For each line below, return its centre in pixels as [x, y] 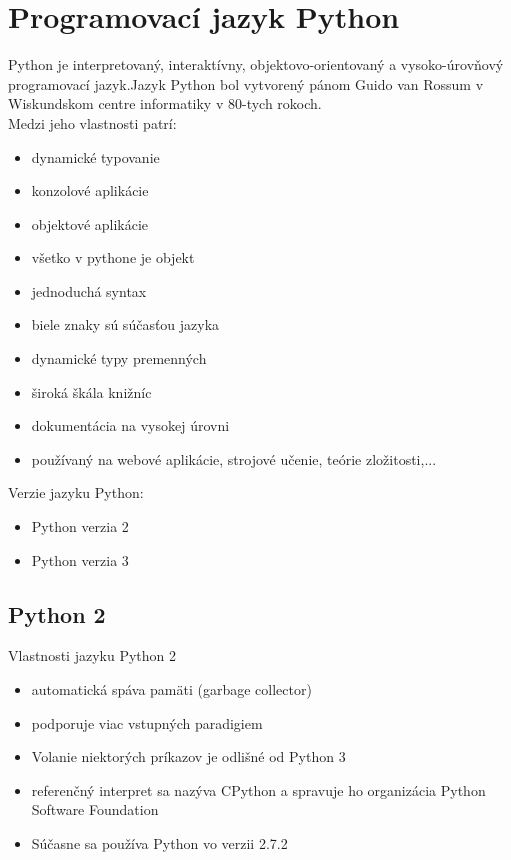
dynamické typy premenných [119, 358]
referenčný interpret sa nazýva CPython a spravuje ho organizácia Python [258, 789]
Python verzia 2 [80, 526]
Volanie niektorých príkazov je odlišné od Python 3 [188, 756]
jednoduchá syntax [89, 290]
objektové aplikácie [90, 223]
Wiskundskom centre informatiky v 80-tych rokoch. [165, 103]
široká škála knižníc [91, 391]
